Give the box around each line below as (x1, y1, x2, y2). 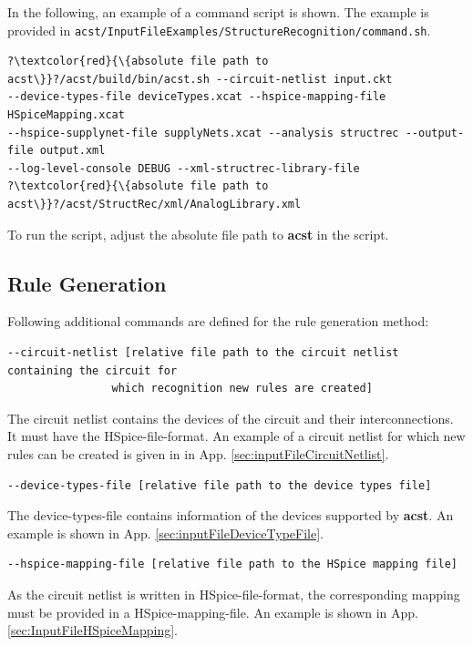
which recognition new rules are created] (111, 382, 373, 395)
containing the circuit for (7, 364, 178, 377)
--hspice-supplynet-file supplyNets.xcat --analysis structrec (7, 126, 399, 139)
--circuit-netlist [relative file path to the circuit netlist (7, 345, 399, 359)
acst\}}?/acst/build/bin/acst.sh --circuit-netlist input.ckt (7, 72, 393, 86)
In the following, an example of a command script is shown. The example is (7, 3, 429, 21)
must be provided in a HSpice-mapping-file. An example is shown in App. (7, 602, 419, 621)
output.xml (39, 144, 106, 158)
